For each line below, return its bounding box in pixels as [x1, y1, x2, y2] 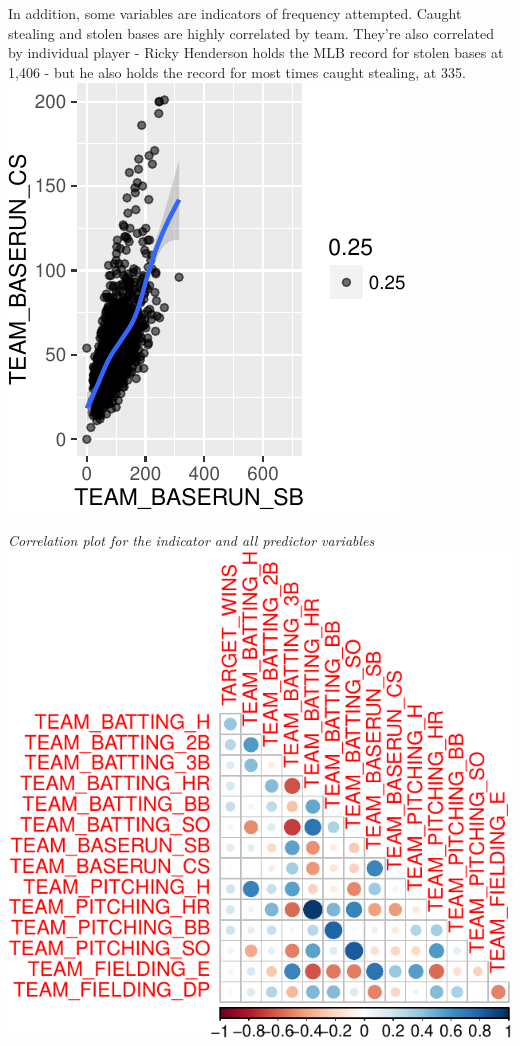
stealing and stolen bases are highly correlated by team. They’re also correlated [8, 22, 494, 43]
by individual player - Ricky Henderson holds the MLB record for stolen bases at [8, 42, 504, 63]
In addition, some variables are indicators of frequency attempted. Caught [8, 3, 462, 23]
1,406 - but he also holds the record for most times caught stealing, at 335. [8, 61, 466, 82]
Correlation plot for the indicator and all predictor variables [8, 529, 375, 550]
